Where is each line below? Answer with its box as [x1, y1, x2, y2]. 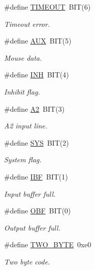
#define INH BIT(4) [4, 69, 69, 80]
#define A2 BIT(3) [4, 103, 65, 114]
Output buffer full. [4, 222, 61, 233]
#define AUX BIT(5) [4, 35, 72, 46]
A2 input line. [4, 120, 47, 131]
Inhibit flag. [4, 86, 40, 97]
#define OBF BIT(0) [4, 205, 71, 216]
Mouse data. [4, 52, 42, 63]
